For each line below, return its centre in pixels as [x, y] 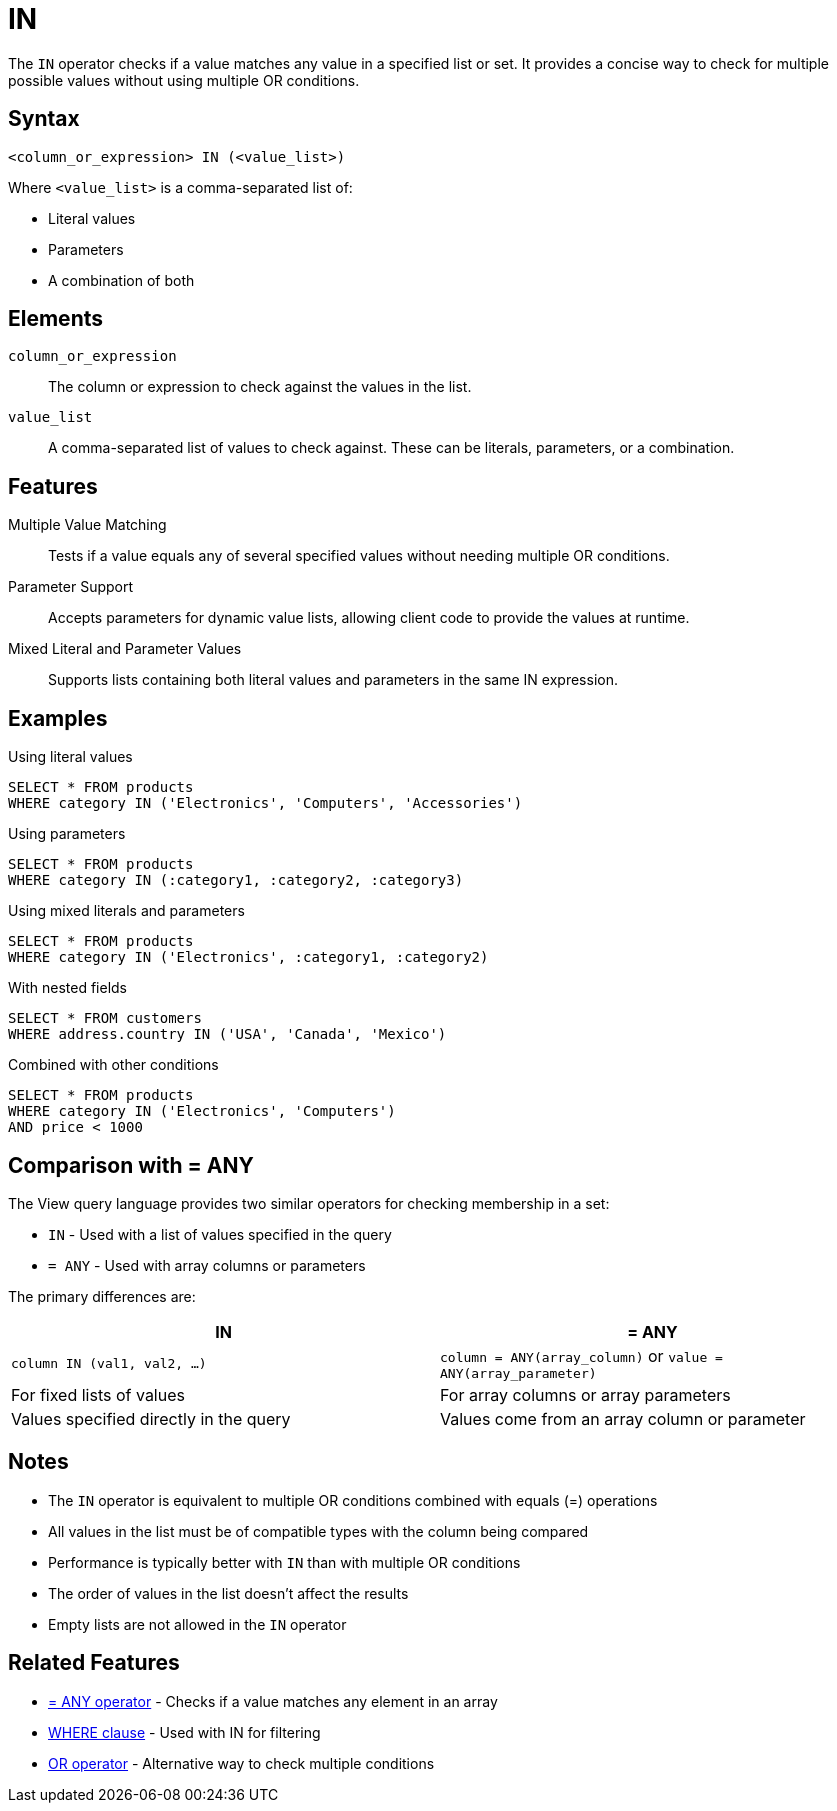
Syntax [44, 119]
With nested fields [68, 988]
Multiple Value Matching [87, 525]
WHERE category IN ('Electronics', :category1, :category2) [248, 957]
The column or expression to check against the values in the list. [260, 387]
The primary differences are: [102, 1296]
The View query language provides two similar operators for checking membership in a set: [309, 1203]
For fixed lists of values [98, 1394]
